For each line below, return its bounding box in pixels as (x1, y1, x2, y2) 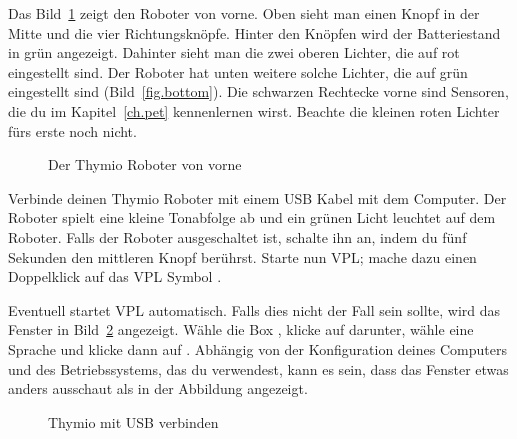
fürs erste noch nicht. (8, 120, 137, 141)
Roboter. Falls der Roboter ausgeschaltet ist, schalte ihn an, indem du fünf (8, 226, 467, 247)
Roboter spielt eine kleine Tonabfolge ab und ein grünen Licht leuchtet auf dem (8, 207, 496, 228)
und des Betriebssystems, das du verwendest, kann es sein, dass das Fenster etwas (8, 358, 509, 379)
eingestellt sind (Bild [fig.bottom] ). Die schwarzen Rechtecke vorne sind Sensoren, (8, 81, 509, 102)
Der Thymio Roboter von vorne (48, 154, 242, 175)
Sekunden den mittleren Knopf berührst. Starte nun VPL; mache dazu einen (8, 246, 477, 267)
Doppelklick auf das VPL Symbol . (8, 266, 222, 287)
